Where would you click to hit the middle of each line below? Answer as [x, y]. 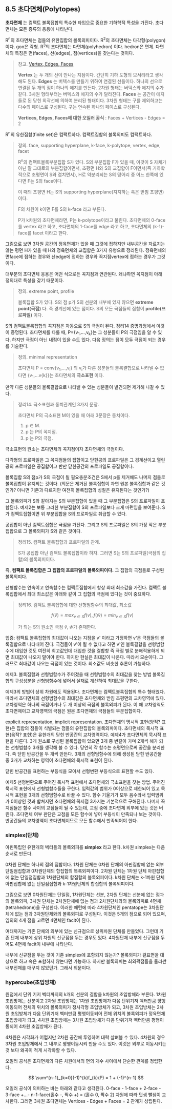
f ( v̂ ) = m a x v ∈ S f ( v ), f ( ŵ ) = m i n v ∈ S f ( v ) [92, 616]
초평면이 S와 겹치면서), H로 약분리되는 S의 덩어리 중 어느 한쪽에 [95, 175]
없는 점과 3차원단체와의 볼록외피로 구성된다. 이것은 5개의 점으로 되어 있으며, [90, 914]
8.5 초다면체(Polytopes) [43, 9]
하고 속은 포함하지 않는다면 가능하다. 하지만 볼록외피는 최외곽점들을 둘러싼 [93, 961]
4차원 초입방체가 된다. [41, 1026]
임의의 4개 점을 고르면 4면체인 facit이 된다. [48, 920]
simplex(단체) [22, 835]
